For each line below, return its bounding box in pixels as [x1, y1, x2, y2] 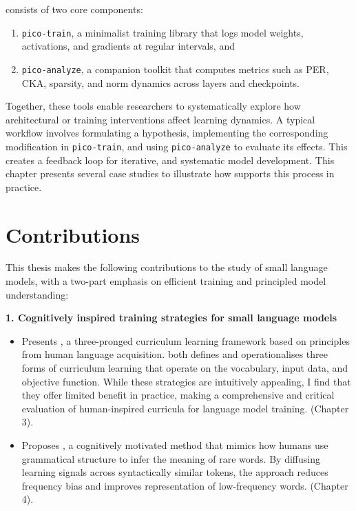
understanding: [6, 287, 69, 301]
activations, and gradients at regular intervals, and [21, 39, 235, 53]
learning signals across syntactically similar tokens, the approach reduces [21, 465, 328, 479]
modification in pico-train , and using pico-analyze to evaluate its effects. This [6, 139, 348, 153]
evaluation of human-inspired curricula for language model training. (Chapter [21, 401, 349, 415]
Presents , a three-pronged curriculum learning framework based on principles [21, 333, 350, 348]
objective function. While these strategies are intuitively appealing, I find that [21, 374, 351, 388]
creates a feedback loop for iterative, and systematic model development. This [6, 152, 335, 167]
